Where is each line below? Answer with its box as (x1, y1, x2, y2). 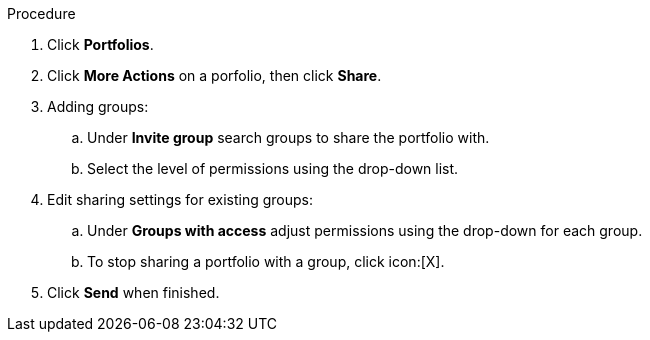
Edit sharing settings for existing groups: (47, 191, 314, 208)
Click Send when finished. (47, 284, 220, 301)
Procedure (7, 5, 76, 22)
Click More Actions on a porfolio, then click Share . (47, 67, 382, 84)
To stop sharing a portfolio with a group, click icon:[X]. (87, 253, 445, 270)
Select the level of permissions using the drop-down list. (87, 160, 459, 177)
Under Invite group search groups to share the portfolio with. (87, 129, 490, 146)
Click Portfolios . (47, 36, 154, 53)
